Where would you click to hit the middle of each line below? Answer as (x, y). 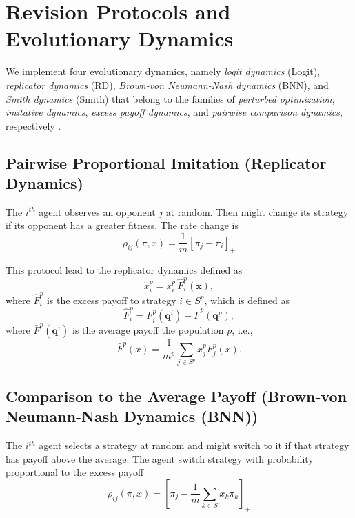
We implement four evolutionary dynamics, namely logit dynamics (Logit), (163, 71)
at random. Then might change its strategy (257, 211)
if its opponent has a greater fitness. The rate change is (122, 225)
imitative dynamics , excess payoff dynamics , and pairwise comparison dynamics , (174, 112)
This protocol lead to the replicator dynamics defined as (124, 270)
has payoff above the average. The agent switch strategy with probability (160, 458)
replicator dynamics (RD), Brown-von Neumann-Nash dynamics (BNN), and (167, 84)
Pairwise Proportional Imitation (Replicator (166, 162)
